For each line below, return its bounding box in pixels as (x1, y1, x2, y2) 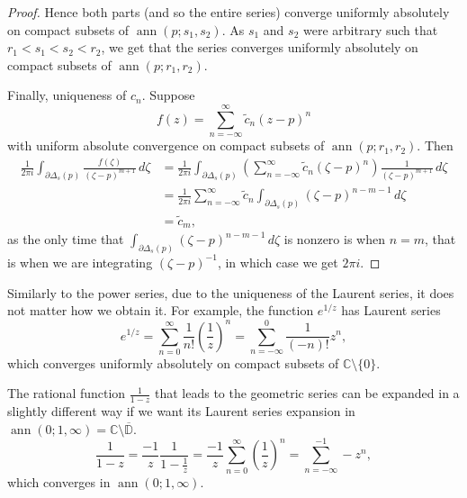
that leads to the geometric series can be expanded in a (154, 384, 460, 403)
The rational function (7, 384, 126, 403)
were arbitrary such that (303, 20, 438, 39)
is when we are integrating (7, 252, 153, 271)
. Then (417, 136, 454, 155)
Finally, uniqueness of (7, 86, 127, 104)
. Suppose (141, 86, 195, 104)
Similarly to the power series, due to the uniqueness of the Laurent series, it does (7, 283, 454, 302)
